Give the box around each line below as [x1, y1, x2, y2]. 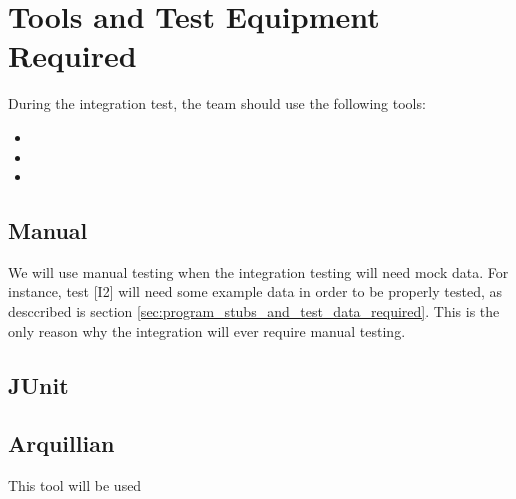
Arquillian [8, 428, 115, 459]
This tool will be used [8, 475, 142, 496]
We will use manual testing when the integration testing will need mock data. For [8, 261, 509, 282]
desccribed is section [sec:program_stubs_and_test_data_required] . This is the [8, 301, 500, 322]
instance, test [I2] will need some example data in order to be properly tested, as [8, 281, 503, 302]
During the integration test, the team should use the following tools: [8, 93, 426, 114]
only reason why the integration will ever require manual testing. [8, 320, 406, 341]
